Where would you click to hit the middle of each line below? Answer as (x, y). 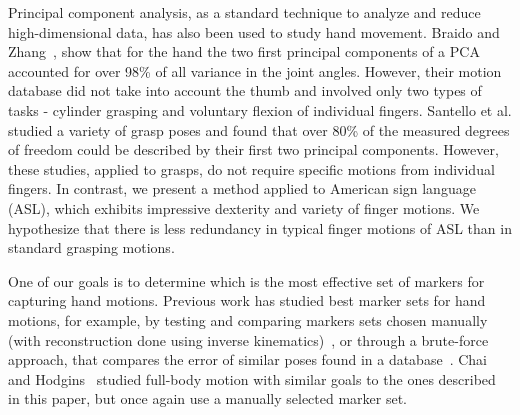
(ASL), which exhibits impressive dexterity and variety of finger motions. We (244, 207)
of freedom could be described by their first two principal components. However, (253, 149)
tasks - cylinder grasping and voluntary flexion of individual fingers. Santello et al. (260, 109)
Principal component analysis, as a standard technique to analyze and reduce (244, 12)
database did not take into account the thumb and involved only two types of (245, 90)
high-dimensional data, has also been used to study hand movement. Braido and (254, 31)
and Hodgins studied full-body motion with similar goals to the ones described (252, 378)
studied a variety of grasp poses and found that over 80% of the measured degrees (259, 129)
